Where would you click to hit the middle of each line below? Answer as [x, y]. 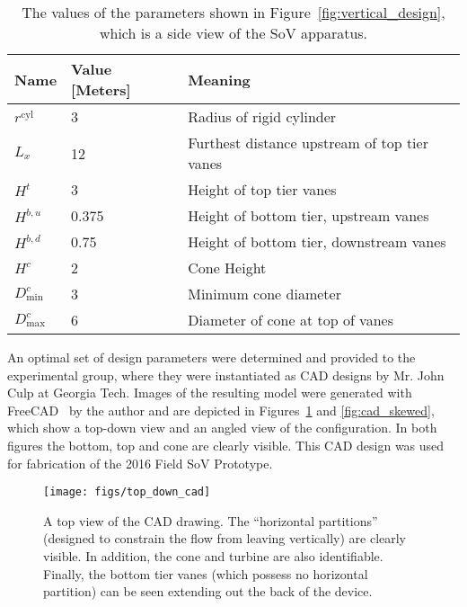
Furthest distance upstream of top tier [308, 143]
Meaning [219, 79]
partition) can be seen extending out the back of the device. [208, 591]
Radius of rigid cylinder [262, 116]
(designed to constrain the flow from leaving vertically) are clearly [225, 538]
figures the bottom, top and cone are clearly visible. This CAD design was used [226, 445]
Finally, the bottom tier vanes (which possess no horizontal [206, 573]
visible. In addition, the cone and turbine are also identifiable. [213, 556]
